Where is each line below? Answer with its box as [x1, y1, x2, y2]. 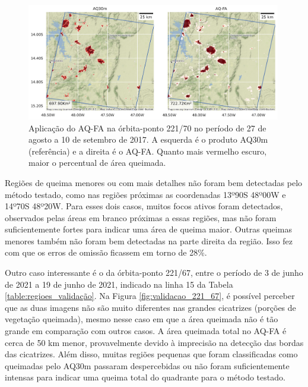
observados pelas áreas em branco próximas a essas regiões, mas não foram [5, 211, 277, 224]
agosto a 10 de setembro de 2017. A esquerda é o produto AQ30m [28, 133, 268, 146]
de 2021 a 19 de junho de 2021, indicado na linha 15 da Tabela [5, 278, 233, 290]
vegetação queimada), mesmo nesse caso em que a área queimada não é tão [5, 313, 278, 325]
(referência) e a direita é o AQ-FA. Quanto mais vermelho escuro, [28, 144, 267, 157]
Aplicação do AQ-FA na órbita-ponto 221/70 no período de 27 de [28, 121, 266, 134]
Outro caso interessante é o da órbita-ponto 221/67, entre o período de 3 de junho [5, 266, 303, 279]
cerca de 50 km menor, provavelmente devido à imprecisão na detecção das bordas [5, 336, 304, 348]
